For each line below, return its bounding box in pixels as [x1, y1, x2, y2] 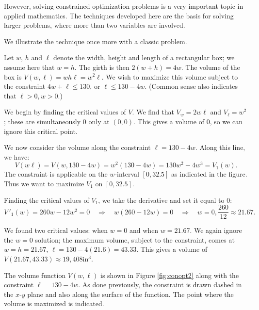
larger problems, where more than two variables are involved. [4, 20, 185, 30]
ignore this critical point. [4, 126, 78, 136]
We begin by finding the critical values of [4, 107, 126, 117]
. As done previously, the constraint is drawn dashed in [78, 279, 242, 290]
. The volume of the [181, 62, 240, 72]
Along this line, [199, 142, 245, 152]
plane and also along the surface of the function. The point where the [27, 289, 234, 299]
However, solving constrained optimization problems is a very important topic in [4, 1, 243, 11]
